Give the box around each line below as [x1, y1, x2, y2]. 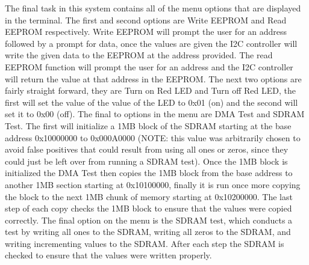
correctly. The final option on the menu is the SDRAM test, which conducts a [5, 213, 293, 226]
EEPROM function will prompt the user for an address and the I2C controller [5, 60, 293, 73]
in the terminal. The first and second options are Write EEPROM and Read [5, 13, 287, 26]
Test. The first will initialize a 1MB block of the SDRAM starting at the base [5, 119, 292, 132]
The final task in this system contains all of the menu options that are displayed [5, 2, 301, 14]
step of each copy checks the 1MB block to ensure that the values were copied [5, 202, 292, 215]
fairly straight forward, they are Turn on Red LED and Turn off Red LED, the [5, 84, 296, 97]
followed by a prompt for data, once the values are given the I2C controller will [5, 37, 298, 49]
